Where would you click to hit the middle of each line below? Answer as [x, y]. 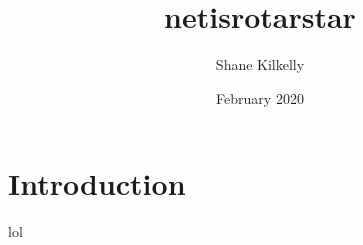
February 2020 [260, 97]
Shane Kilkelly [260, 64]
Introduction [97, 183]
